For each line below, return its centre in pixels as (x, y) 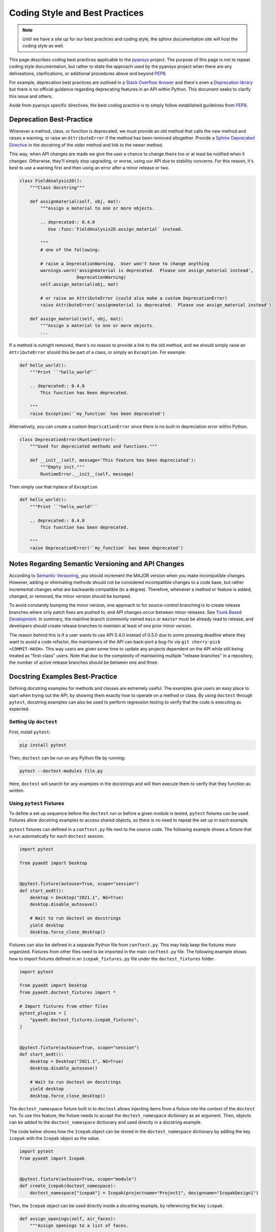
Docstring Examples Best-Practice (63, 677)
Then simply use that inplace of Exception (53, 487)
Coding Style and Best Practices (76, 13)
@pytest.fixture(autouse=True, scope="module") (78, 1179)
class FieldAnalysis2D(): (51, 181)
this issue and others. (31, 96)
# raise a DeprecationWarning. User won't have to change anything (125, 263)
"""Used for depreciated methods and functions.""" (94, 446)
